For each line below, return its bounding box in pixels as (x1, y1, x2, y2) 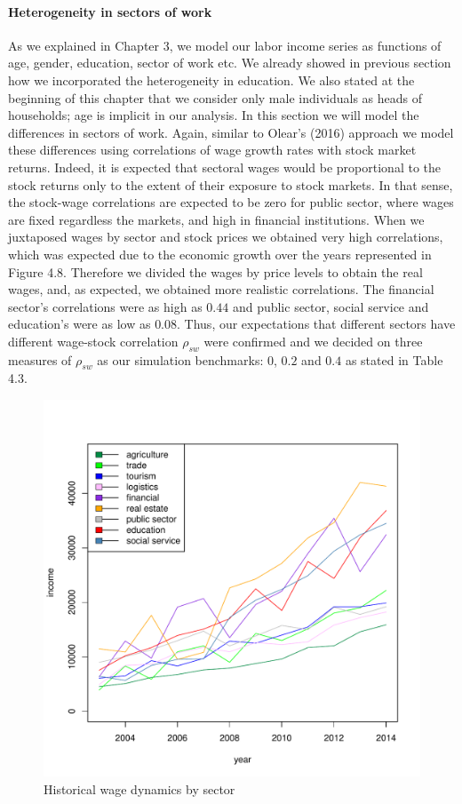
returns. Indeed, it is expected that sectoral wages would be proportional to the (8, 157, 442, 176)
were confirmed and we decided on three (203, 331, 423, 350)
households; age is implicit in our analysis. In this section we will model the (8, 106, 419, 124)
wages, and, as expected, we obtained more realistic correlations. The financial (8, 280, 434, 299)
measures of (8, 350, 72, 369)
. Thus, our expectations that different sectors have (177, 314, 456, 333)
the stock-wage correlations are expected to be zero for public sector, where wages (8, 193, 454, 211)
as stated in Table (345, 350, 443, 369)
